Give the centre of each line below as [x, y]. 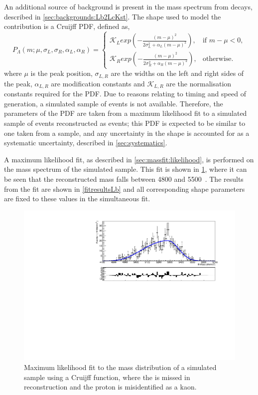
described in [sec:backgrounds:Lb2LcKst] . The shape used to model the [113, 16]
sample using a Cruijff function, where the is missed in [107, 377]
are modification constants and [98, 83]
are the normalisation [199, 83]
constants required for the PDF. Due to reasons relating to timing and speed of [125, 94]
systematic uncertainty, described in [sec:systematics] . [86, 143]
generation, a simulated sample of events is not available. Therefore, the [114, 103]
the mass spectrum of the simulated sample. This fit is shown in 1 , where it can [126, 169]
